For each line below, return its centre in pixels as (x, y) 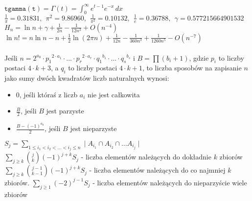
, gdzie (199, 57)
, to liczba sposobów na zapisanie (192, 68)
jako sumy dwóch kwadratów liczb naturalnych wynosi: (87, 78)
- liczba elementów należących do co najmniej (157, 170)
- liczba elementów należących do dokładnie (146, 157)
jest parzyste (65, 111)
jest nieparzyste (93, 128)
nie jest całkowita (114, 94)
